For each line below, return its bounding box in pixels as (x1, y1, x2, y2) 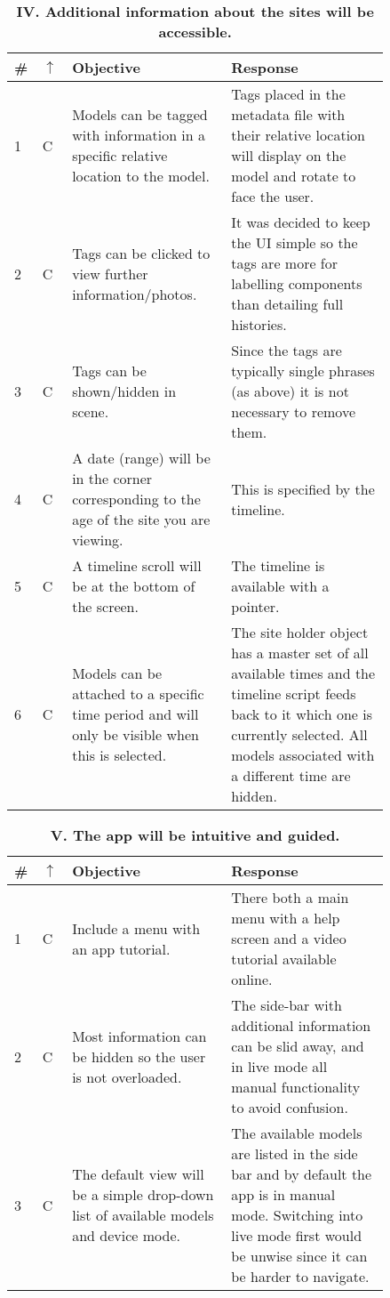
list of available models (72, 1205, 214, 1225)
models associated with (231, 745, 375, 765)
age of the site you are (72, 509, 211, 529)
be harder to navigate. (231, 1266, 370, 1286)
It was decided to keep (231, 212, 370, 232)
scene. (72, 401, 109, 422)
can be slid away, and (231, 1036, 364, 1056)
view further (72, 262, 148, 284)
